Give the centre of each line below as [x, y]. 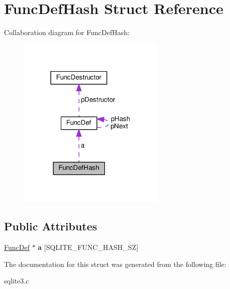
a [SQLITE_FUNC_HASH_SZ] [88, 247]
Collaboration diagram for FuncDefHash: [67, 32]
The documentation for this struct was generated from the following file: [115, 264]
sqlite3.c [17, 281]
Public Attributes [51, 226]
